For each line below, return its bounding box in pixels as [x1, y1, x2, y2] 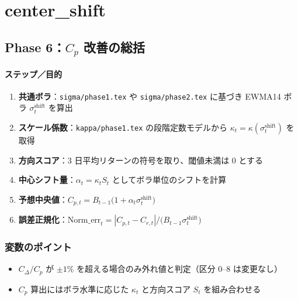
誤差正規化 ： [18, 213, 68, 226]
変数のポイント [5, 240, 72, 254]
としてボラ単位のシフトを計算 [112, 173, 227, 186]
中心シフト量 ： [18, 173, 76, 186]
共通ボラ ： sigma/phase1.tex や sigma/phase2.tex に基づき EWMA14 [18, 90, 281, 102]
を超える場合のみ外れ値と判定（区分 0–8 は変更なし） [77, 262, 282, 275]
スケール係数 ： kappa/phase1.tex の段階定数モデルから [18, 121, 228, 133]
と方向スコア [141, 282, 190, 295]
